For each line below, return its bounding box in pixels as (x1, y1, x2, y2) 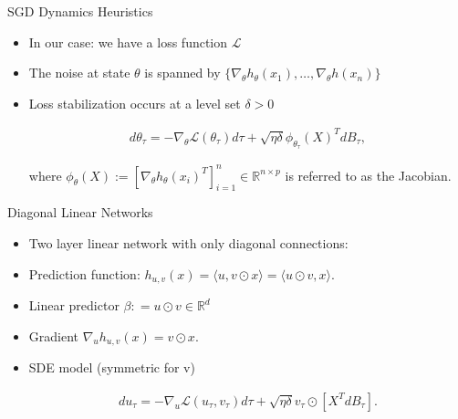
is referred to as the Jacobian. (285, 165, 452, 184)
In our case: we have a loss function (28, 32, 228, 51)
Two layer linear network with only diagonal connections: (28, 234, 349, 252)
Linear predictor (28, 296, 120, 315)
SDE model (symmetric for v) (28, 358, 195, 377)
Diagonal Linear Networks (7, 203, 153, 222)
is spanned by (144, 63, 221, 82)
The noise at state (28, 63, 130, 82)
